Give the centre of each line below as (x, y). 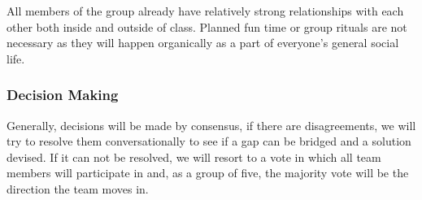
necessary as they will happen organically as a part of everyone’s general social (203, 43)
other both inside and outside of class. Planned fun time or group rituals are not (207, 26)
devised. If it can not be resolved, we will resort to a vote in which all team (194, 157)
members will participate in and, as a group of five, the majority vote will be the (208, 173)
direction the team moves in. (78, 188)
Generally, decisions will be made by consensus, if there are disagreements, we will (211, 125)
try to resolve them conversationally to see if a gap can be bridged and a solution (209, 141)
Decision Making (63, 95)
